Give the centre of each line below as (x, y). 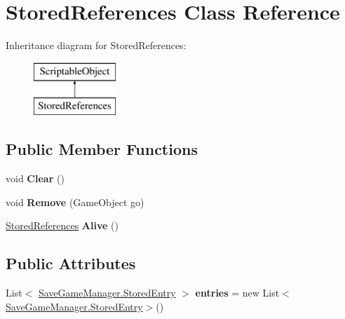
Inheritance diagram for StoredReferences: (96, 45)
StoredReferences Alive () (62, 225)
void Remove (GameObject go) (75, 202)
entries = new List (237, 293)
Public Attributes (71, 263)
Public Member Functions (102, 149)
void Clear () (35, 178)
